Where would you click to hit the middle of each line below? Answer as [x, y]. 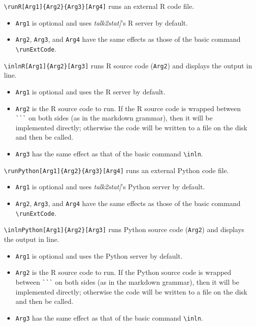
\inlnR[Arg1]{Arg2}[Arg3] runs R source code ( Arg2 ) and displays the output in [128, 65]
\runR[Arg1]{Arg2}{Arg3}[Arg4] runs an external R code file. [99, 6]
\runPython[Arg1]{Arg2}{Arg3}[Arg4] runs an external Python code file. [116, 170]
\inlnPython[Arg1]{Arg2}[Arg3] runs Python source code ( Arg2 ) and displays [124, 229]
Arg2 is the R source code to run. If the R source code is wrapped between [128, 108]
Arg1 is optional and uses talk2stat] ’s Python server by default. [110, 187]
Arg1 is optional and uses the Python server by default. [99, 255]
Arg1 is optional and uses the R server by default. [90, 91]
